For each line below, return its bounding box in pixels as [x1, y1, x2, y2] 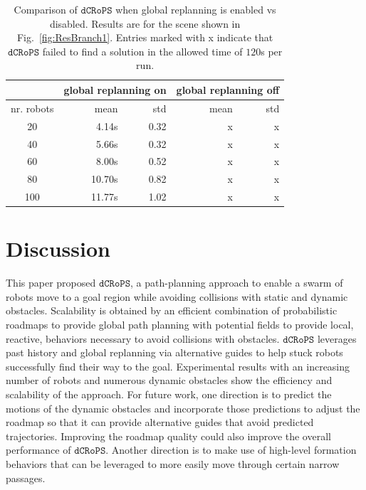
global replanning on [63, 82, 167, 97]
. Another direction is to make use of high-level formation [105, 442, 357, 457]
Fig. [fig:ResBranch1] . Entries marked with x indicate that [16, 30, 273, 45]
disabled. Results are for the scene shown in [49, 16, 241, 31]
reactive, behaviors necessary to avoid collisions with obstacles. [6, 331, 280, 346]
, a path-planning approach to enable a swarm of [130, 275, 343, 290]
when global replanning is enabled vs [115, 2, 276, 16]
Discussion [6, 234, 110, 263]
